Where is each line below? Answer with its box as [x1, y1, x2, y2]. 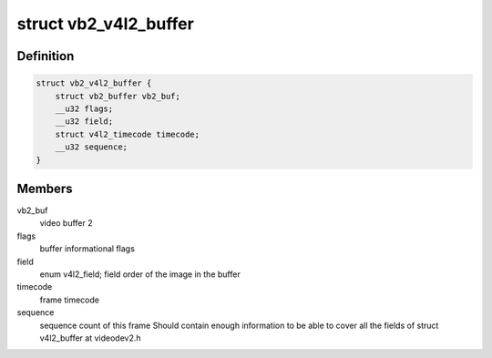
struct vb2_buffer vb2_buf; [55, 91, 181, 101]
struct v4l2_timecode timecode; [55, 128, 200, 139]
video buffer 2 [39, 218, 93, 229]
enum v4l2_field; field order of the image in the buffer [39, 269, 241, 280]
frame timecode [39, 294, 100, 305]
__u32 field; [55, 117, 114, 127]
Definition [16, 48, 75, 64]
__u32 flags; [55, 103, 114, 114]
